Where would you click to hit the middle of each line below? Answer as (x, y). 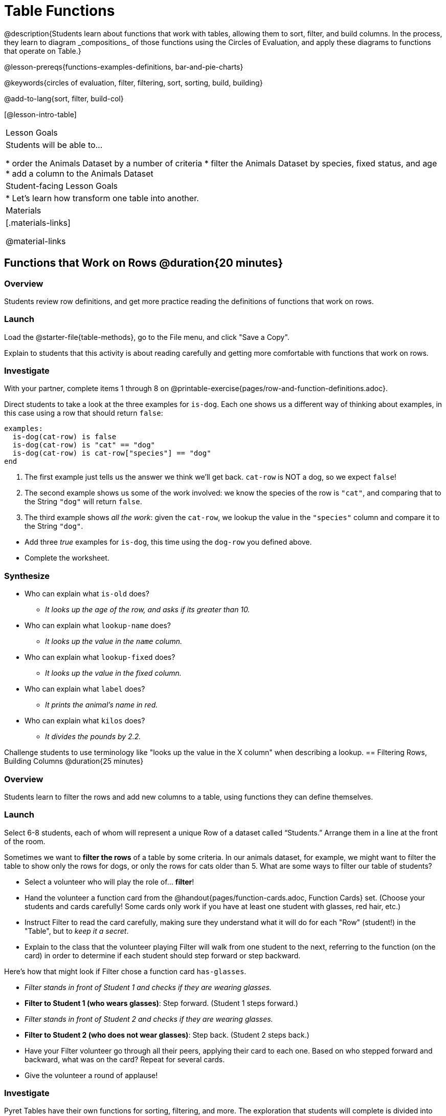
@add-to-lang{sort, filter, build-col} (64, 98)
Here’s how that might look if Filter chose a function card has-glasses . (125, 971)
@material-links (36, 241)
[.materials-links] (38, 222)
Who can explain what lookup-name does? (98, 626)
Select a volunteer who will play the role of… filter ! (109, 882)
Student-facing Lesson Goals (62, 186)
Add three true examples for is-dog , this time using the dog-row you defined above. (168, 542)
